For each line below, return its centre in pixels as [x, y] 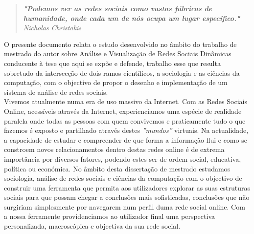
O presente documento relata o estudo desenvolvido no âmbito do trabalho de [120, 44]
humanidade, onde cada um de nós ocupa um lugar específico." [132, 18]
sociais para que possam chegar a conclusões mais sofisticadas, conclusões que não [127, 197]
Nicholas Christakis [52, 28]
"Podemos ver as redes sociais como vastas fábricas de [118, 8]
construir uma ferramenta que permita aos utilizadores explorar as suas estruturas [127, 187]
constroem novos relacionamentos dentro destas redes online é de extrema [114, 149]
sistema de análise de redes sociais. [56, 92]
